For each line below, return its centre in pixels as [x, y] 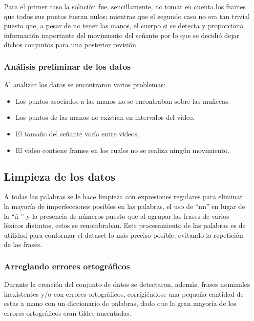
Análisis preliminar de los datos [67, 66]
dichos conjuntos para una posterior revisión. [71, 45]
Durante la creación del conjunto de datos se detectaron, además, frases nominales [127, 284]
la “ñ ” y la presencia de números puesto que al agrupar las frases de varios [116, 216]
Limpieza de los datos [60, 176]
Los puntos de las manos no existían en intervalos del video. [105, 117]
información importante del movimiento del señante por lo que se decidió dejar [122, 35]
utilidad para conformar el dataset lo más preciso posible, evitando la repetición [124, 235]
